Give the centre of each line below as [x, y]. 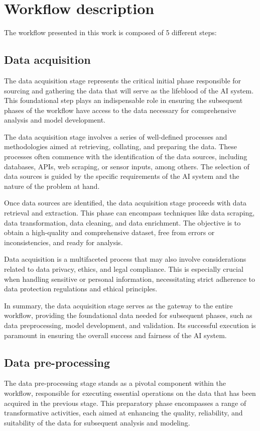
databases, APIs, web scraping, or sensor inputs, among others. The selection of [127, 166]
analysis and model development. [55, 120]
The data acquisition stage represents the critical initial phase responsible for [123, 80]
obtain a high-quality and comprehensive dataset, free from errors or [109, 232]
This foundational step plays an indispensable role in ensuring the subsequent [123, 100]
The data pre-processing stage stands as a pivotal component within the [115, 383]
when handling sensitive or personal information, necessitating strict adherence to [130, 279]
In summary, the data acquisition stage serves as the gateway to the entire [118, 305]
